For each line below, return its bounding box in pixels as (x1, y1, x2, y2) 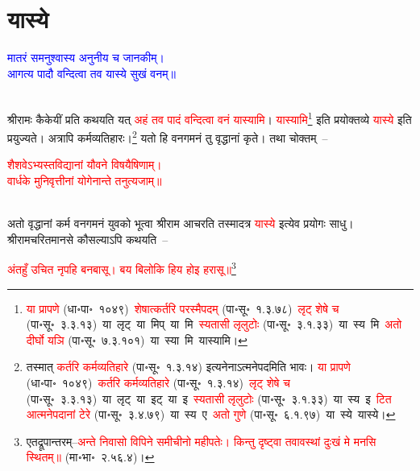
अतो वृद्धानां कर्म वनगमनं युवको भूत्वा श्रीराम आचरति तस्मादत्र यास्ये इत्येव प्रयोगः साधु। (7, 215, 354, 232)
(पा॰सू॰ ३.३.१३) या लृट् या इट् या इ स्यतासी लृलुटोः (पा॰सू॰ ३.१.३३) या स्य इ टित (26, 390, 392, 407)
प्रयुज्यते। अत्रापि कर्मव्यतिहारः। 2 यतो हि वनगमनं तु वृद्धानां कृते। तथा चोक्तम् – (7, 127, 328, 146)
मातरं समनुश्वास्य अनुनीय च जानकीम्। (7, 49, 164, 66)
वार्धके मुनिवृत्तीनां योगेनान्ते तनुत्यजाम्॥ (7, 172, 162, 188)
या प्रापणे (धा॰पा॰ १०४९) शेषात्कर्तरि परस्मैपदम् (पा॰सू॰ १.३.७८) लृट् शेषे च (26, 300, 339, 316)
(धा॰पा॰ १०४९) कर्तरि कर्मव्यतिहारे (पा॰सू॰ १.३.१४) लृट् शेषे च (26, 374, 290, 390)
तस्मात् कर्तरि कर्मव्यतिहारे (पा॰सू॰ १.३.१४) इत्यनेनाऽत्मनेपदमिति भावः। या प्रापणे (26, 358, 351, 375)
